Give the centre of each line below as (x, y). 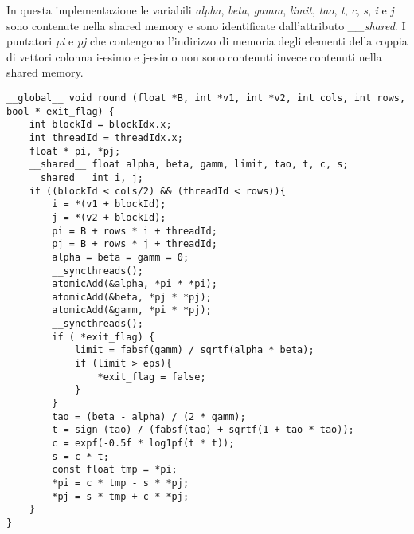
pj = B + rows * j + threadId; (135, 244)
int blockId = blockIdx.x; (100, 125)
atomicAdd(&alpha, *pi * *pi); (135, 284)
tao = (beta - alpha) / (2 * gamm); (149, 416)
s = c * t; (80, 456)
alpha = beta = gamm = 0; (121, 257)
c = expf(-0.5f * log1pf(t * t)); (143, 444)
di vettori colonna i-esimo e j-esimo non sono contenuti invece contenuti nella (194, 56)
